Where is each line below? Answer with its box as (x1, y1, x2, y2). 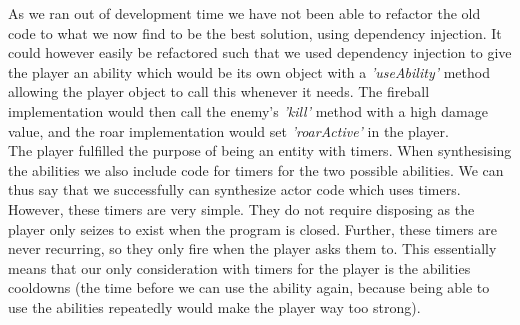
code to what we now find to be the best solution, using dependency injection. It (8, 22, 502, 43)
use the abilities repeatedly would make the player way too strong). (8, 296, 421, 317)
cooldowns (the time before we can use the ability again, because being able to (8, 277, 490, 298)
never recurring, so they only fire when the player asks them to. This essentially (8, 238, 497, 259)
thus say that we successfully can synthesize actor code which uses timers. (8, 179, 461, 200)
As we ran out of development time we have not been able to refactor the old (8, 3, 481, 23)
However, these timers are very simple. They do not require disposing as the (8, 198, 475, 219)
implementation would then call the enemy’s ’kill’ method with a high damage (8, 100, 488, 121)
